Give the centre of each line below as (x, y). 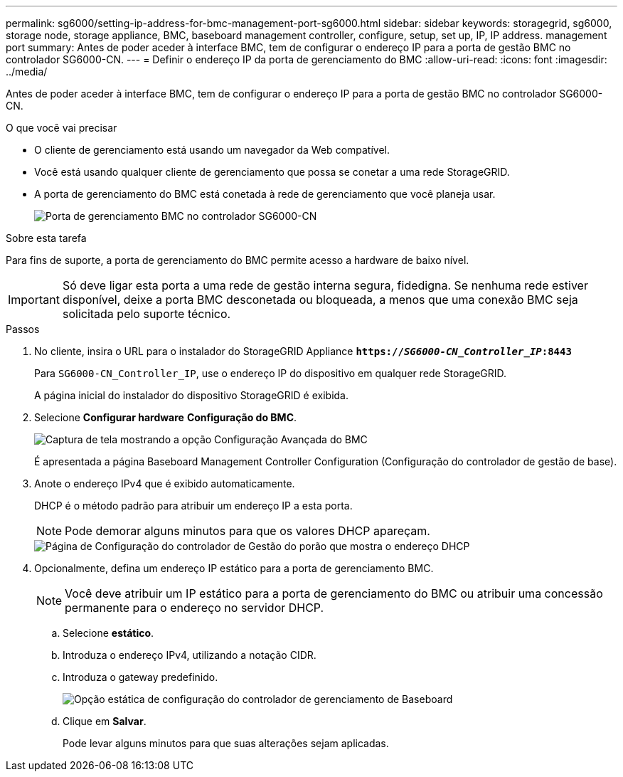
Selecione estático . (108, 633)
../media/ (27, 72)
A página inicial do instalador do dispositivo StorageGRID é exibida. (192, 395)
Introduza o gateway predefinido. (140, 677)
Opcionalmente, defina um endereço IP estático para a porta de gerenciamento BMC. (234, 568)
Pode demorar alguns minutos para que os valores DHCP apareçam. (247, 531)
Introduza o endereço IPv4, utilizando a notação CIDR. (190, 655)
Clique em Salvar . (105, 721)
